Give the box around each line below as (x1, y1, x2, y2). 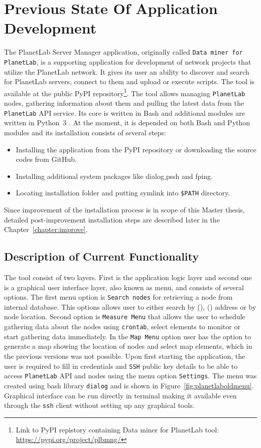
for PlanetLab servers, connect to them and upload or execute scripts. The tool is (4, 76, 255, 87)
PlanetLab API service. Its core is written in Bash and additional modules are (4, 107, 245, 118)
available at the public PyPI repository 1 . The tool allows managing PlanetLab (4, 86, 245, 98)
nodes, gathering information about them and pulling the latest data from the (4, 98, 244, 108)
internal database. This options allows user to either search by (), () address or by (4, 301, 256, 312)
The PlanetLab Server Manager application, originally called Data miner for (4, 47, 243, 57)
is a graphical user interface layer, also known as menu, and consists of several (4, 282, 244, 292)
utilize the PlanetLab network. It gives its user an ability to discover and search (4, 66, 249, 77)
